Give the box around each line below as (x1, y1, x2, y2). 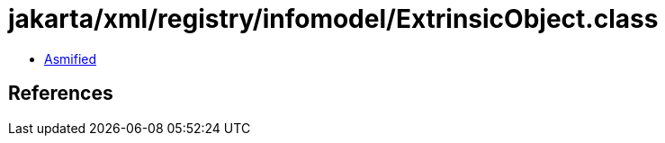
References (8, 82, 113, 105)
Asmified (44, 50, 97, 67)
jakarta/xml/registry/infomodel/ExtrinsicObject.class (8, 4, 659, 34)
